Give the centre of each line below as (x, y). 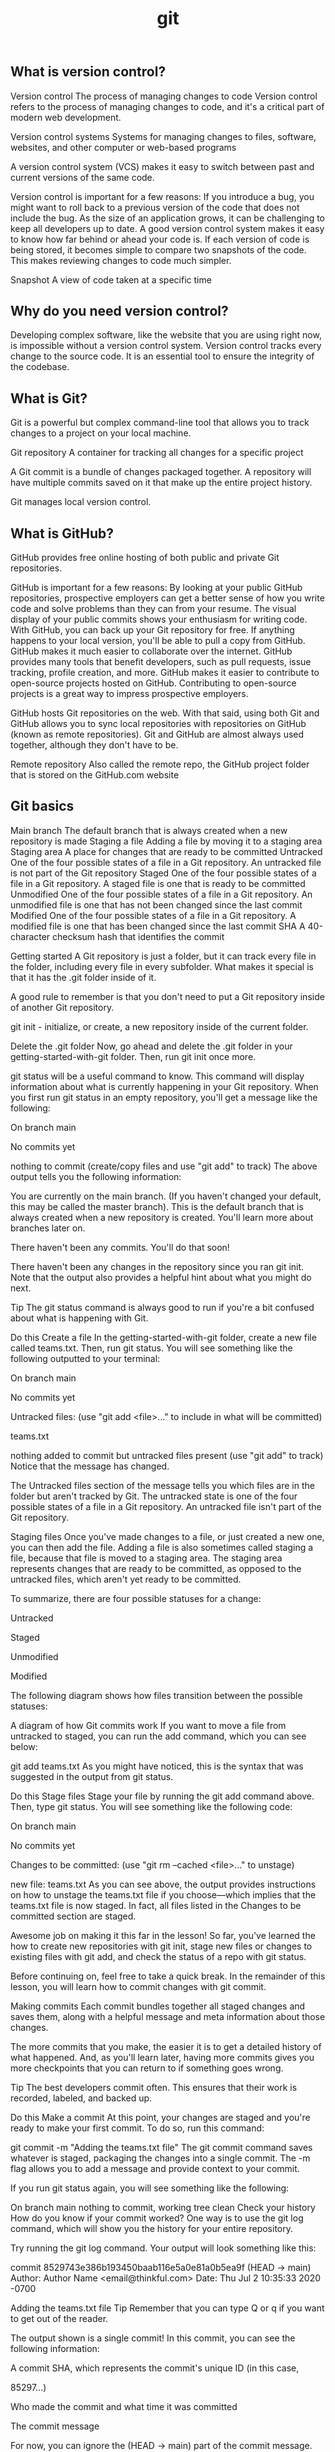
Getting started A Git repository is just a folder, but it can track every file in (163, 956)
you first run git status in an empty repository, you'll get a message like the (164, 1097)
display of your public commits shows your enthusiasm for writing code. (159, 619)
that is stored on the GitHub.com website (95, 775)
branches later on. (48, 1228)
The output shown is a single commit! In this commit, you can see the (153, 2338)
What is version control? (88, 72)
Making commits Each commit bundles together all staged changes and (158, 2006)
